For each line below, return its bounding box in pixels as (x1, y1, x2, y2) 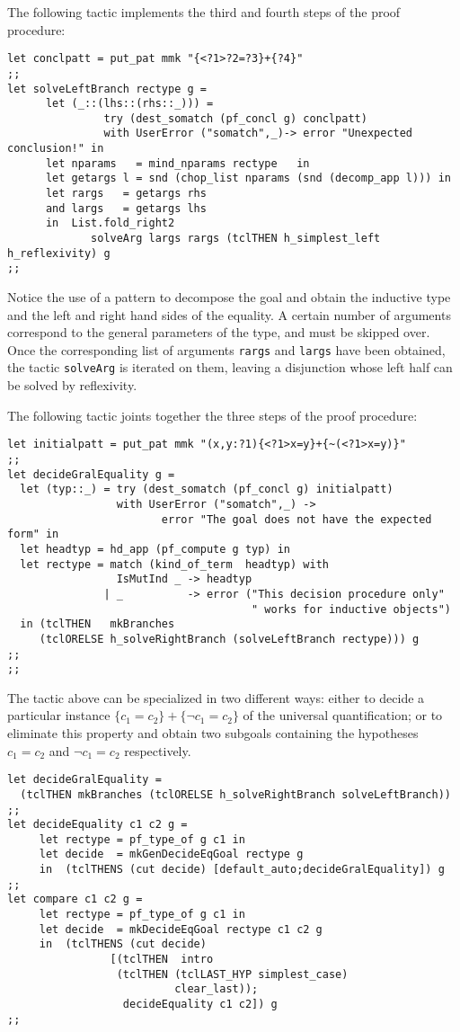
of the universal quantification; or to (243, 706, 443, 725)
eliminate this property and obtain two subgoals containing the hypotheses (7, 724, 419, 742)
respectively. (124, 741, 191, 760)
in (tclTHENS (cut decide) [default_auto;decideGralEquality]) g (39, 863, 445, 876)
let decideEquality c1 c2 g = (7, 818, 188, 832)
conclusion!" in (7, 142, 104, 156)
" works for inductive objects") (252, 602, 451, 616)
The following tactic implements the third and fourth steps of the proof (7, 3, 401, 21)
